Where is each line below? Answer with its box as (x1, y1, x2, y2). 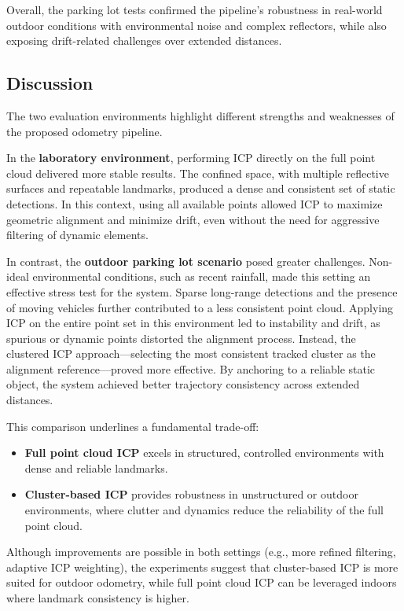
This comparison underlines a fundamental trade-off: (6, 418, 259, 434)
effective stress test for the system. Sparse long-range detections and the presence (6, 283, 398, 300)
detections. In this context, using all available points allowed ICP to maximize (6, 195, 383, 212)
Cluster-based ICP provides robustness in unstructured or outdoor (24, 486, 358, 502)
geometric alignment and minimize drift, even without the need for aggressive (6, 211, 380, 227)
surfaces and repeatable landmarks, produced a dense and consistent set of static (6, 180, 395, 197)
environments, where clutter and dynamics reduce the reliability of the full (24, 502, 384, 518)
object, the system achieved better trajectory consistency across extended (6, 376, 360, 392)
